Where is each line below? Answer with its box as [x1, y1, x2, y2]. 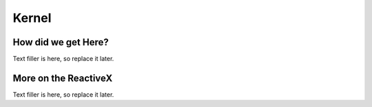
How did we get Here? [12, 36, 110, 48]
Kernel [12, 10, 52, 25]
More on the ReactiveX [12, 72, 113, 84]
